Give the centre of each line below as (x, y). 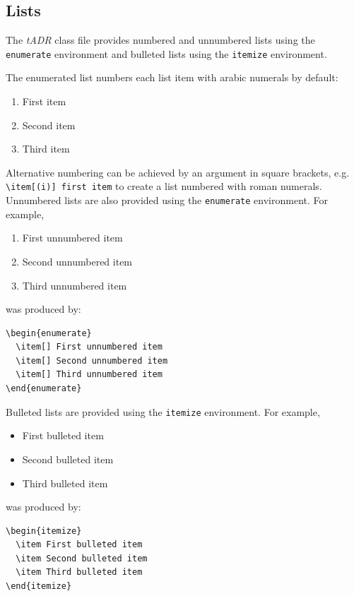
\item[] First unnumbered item (89, 347)
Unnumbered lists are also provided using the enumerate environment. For (167, 200)
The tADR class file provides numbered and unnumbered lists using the (160, 40)
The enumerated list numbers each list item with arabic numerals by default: (172, 77)
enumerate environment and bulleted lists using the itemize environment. (166, 53)
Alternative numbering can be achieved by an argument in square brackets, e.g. (178, 172)
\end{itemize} (39, 586)
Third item (46, 149)
